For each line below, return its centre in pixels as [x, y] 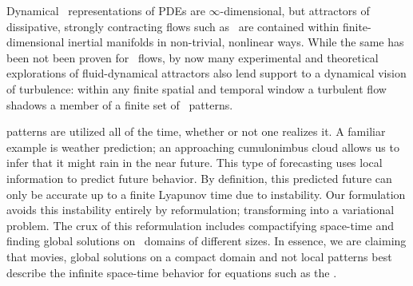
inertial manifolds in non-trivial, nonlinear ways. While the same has [236, 42]
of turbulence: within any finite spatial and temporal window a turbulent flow [197, 88]
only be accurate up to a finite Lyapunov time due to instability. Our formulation [206, 194]
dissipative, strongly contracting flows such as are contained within [173, 26]
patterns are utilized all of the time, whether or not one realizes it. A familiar [196, 131]
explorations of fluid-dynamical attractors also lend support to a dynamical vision [206, 73]
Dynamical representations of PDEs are [106, 10]
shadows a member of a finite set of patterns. [120, 104]
